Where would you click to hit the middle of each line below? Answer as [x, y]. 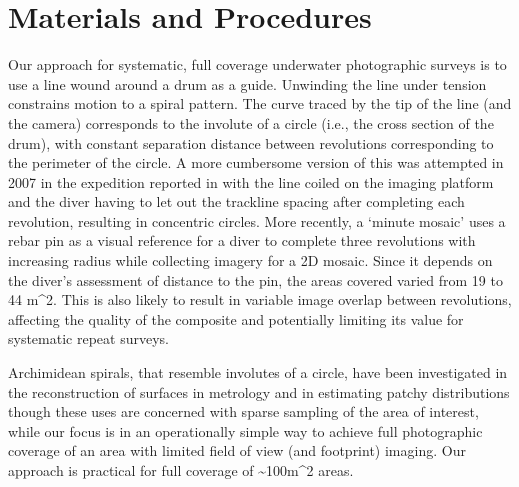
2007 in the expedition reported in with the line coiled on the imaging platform [251, 181]
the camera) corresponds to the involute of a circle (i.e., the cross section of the [251, 122]
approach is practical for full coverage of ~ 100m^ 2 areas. [181, 470]
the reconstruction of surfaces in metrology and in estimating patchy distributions [259, 391]
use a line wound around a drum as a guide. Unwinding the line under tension [247, 83]
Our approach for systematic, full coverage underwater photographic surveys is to [257, 64]
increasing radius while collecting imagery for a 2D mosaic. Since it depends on [250, 260]
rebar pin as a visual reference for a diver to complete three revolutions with [242, 240]
